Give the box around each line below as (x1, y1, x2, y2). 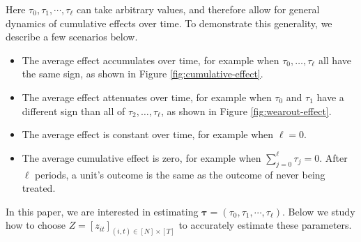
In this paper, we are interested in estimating (6, 204, 199, 218)
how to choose (6, 218, 66, 232)
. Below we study (282, 204, 355, 218)
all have (318, 52, 351, 67)
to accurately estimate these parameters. (178, 218, 352, 232)
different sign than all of (22, 103, 125, 118)
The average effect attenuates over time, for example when (22, 89, 272, 104)
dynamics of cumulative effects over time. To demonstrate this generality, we (6, 15, 332, 30)
